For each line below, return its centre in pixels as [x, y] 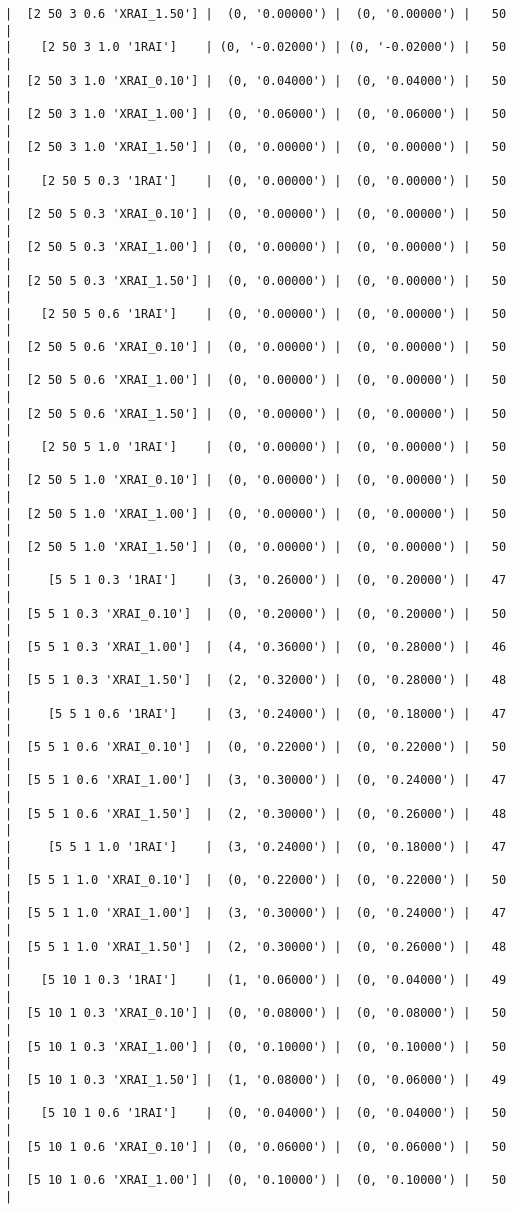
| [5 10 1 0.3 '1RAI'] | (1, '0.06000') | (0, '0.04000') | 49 [256, 980]
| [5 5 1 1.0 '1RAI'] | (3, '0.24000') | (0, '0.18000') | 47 [256, 846]
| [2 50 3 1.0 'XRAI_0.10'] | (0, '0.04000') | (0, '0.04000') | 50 [256, 80]
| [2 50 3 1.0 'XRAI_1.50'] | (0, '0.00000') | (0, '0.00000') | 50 [256, 147]
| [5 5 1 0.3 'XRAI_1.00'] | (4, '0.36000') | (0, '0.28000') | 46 [256, 646]
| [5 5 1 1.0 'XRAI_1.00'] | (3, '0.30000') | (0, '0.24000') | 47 [256, 913]
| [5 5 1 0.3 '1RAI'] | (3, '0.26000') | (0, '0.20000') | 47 [256, 580]
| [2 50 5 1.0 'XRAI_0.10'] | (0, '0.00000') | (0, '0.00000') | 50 [256, 480]
